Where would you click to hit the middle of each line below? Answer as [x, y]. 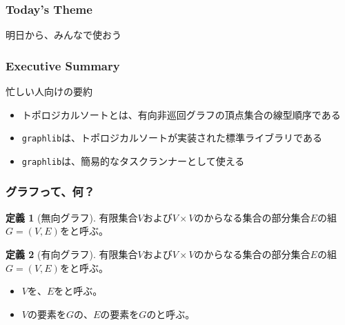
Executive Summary [63, 65]
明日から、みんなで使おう [63, 35]
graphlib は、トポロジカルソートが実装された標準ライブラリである [172, 138]
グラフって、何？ [50, 191]
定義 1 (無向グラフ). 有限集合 [72, 217]
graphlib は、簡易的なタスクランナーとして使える [133, 160]
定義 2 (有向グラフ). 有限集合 [72, 254]
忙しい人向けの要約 [49, 91]
